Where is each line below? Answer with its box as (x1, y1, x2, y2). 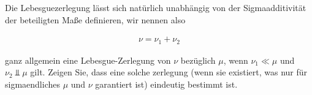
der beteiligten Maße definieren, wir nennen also (5, 13, 186, 26)
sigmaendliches (5, 77, 60, 90)
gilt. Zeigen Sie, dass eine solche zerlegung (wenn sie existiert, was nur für (30, 66, 308, 78)
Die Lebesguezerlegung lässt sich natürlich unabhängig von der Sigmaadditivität (5, 1, 306, 13)
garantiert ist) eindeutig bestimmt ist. (95, 77, 238, 90)
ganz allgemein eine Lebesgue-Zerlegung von (5, 53, 171, 66)
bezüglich (180, 53, 216, 66)
